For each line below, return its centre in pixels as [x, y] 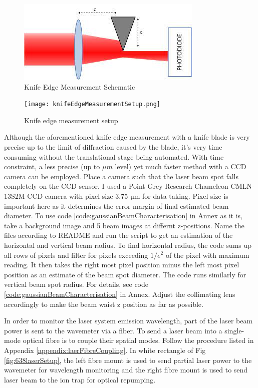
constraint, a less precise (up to [52, 166]
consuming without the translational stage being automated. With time [114, 156]
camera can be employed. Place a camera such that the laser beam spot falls [121, 176]
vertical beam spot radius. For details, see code [76, 284]
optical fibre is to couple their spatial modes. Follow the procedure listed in [138, 340]
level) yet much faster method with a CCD [181, 166]
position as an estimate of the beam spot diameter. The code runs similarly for [125, 274]
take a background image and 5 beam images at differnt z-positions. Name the [124, 225]
